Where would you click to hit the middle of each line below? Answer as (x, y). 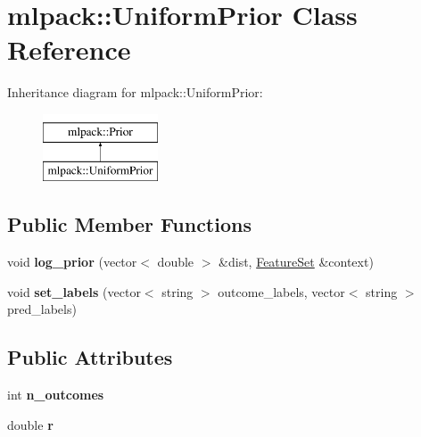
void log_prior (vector (72, 262)
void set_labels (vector (74, 291)
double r (30, 424)
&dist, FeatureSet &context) (296, 262)
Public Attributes (90, 357)
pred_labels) (42, 309)
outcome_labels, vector (281, 291)
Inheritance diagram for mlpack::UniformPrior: (135, 92)
